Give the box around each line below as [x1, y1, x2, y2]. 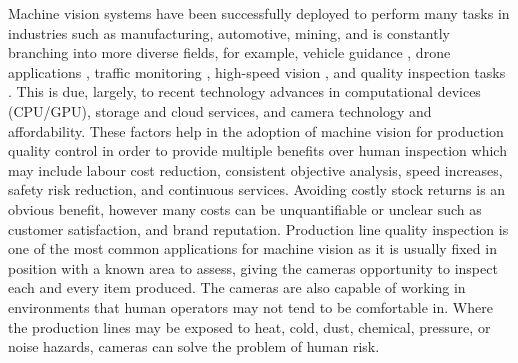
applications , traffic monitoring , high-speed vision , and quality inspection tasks [8, 61, 506, 82]
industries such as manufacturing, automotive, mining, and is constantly [8, 22, 450, 43]
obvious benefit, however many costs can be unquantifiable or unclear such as [8, 198, 482, 219]
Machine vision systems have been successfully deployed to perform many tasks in [8, 3, 510, 23]
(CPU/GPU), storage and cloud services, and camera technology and [8, 100, 432, 121]
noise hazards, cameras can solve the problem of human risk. [8, 336, 380, 357]
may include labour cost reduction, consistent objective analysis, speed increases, [8, 159, 503, 180]
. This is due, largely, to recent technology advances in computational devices [8, 81, 481, 102]
